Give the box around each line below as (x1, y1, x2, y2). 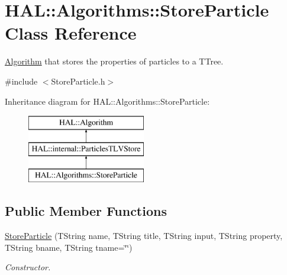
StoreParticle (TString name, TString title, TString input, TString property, (5, 229, 283, 242)
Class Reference (5, 21, 137, 45)
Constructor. (5, 261, 51, 273)
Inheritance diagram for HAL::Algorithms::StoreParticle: (5, 95, 210, 107)
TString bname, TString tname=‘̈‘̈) (5, 241, 133, 253)
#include (5, 75, 38, 87)
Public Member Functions (5, 202, 167, 220)
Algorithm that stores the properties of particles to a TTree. (5, 55, 224, 67)
